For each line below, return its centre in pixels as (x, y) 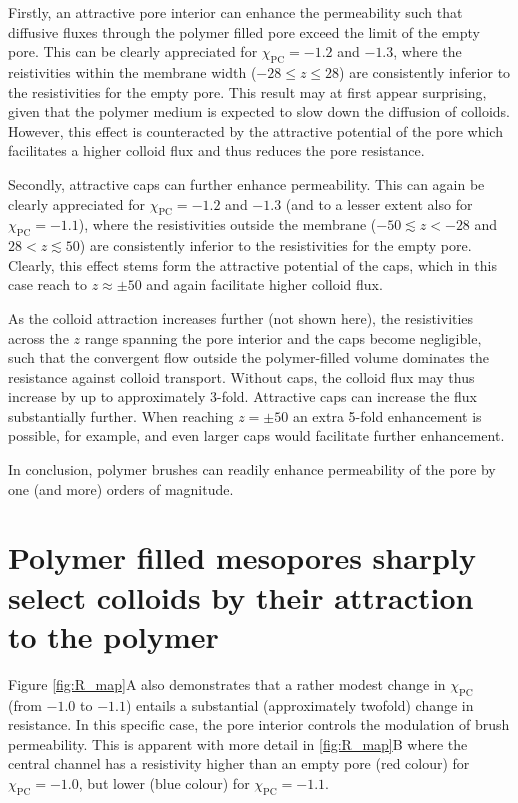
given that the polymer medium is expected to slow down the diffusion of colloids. (259, 111)
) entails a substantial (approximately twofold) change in (299, 704)
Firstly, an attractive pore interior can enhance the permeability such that (235, 12)
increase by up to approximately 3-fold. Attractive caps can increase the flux (242, 396)
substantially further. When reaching (121, 415)
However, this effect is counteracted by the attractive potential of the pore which (255, 130)
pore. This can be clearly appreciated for (133, 51)
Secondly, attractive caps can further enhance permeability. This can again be (246, 183)
